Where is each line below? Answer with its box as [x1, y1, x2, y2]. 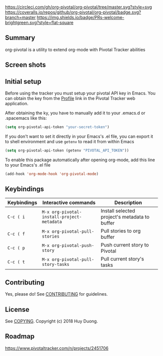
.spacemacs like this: [5, 115, 47, 121]
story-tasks [42, 262, 69, 267]
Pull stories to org [100, 227, 141, 234]
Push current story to [100, 242, 149, 248]
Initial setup [5, 77, 42, 86]
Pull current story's [100, 256, 145, 262]
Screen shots [5, 61, 46, 69]
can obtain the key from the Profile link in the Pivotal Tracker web [5, 95, 135, 101]
